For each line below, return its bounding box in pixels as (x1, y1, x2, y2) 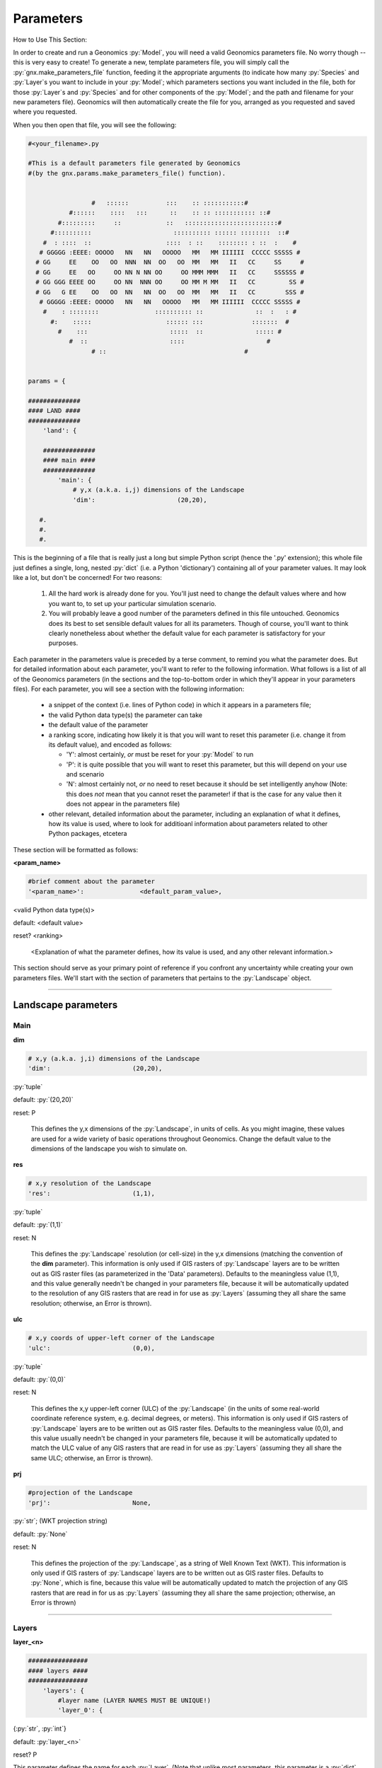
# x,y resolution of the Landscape (28, 1180, 151, 1187)
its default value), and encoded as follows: (48, 740, 173, 749)
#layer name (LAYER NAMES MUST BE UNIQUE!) (57, 1696, 212, 1704)
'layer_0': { (57, 1706, 103, 1714)
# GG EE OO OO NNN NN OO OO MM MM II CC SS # (35, 258, 304, 267)
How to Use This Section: (13, 35, 88, 44)
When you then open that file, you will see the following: (13, 120, 177, 129)
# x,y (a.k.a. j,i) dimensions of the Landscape (28, 1054, 200, 1062)
